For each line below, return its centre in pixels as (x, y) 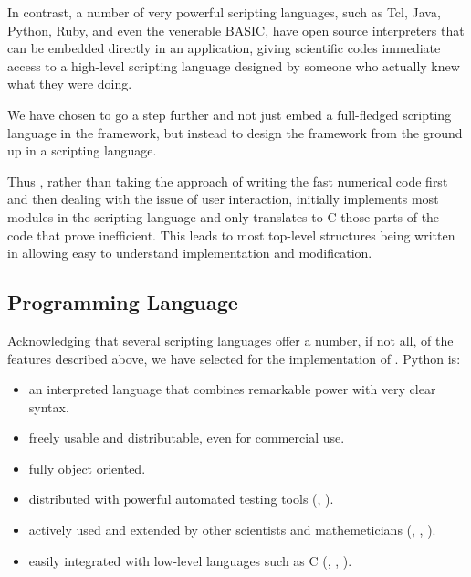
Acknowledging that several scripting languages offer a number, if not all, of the (230, 340)
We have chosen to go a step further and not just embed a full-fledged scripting (230, 114)
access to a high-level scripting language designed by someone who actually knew (234, 65)
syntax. (49, 406)
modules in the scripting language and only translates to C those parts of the (224, 216)
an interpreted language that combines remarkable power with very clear (232, 389)
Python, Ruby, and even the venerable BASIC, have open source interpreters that (236, 30)
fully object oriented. (87, 468)
